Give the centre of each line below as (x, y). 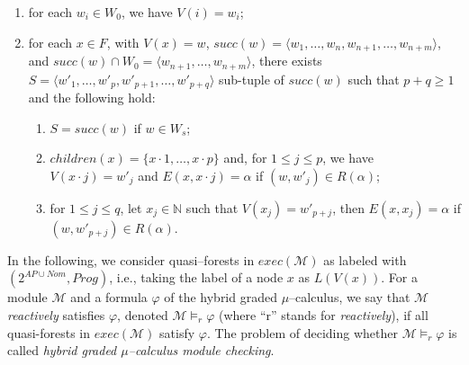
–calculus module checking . (201, 350)
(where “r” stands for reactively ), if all (324, 314)
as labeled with (365, 259)
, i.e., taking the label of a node (196, 277)
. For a (399, 277)
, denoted (143, 314)
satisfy (177, 332)
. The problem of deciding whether (302, 332)
